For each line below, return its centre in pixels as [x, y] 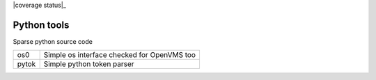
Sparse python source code [53, 41]
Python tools [41, 25]
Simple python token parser [89, 64]
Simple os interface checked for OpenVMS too [120, 55]
